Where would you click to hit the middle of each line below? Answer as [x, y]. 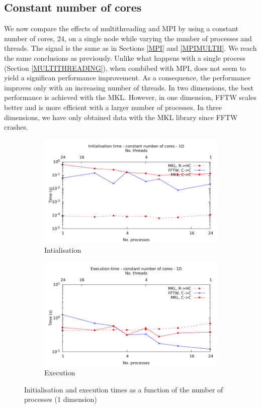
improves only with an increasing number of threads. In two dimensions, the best [129, 87]
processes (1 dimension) [61, 399]
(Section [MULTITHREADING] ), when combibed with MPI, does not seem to [125, 68]
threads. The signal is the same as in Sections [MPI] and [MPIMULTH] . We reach [130, 48]
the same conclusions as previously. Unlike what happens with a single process [125, 58]
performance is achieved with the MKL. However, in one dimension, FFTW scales [130, 97]
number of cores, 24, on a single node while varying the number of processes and [128, 38]
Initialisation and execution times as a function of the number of [124, 389]
